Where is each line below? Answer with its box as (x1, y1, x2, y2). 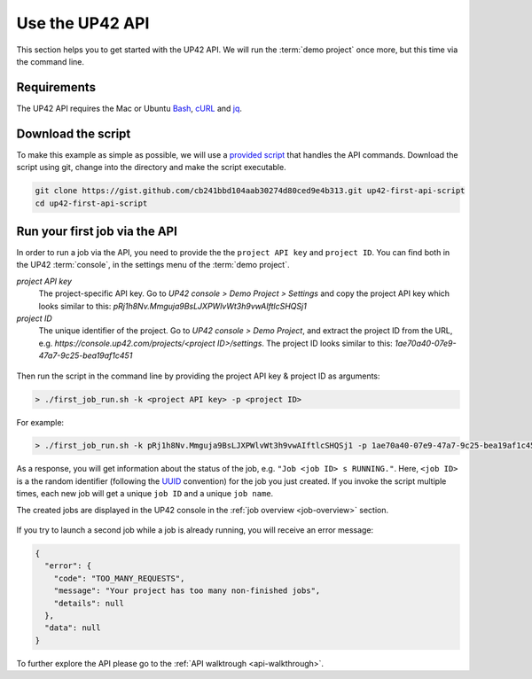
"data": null (44, 623, 101, 633)
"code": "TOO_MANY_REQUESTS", (53, 573, 185, 583)
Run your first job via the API (16, 223, 177, 238)
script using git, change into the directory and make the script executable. (16, 162, 287, 173)
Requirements (16, 80, 97, 95)
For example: (16, 417, 65, 427)
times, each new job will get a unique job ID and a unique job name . (16, 488, 274, 499)
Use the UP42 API (16, 13, 150, 33)
